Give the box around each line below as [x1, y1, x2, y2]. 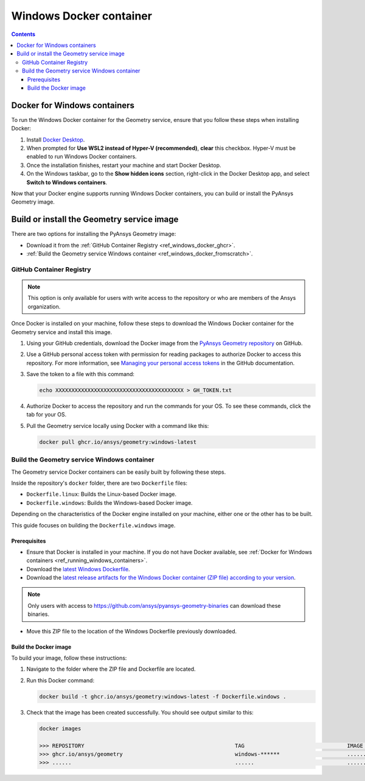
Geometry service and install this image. [11, 328, 113, 335]
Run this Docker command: [26, 677, 94, 684]
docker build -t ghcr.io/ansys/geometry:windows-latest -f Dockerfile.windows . [39, 693, 287, 700]
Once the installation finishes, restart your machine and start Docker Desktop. [26, 162, 221, 169]
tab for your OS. [26, 411, 67, 418]
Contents [11, 30, 36, 38]
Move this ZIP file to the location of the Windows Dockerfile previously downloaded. [26, 627, 237, 635]
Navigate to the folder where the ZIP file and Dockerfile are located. [26, 665, 196, 673]
